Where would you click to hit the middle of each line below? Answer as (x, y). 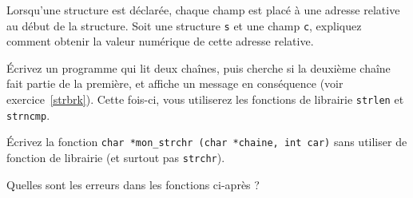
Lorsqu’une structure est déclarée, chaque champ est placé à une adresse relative (203, 10)
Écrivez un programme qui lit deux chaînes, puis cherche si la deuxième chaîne (199, 67)
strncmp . (28, 115)
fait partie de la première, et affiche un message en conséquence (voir (175, 83)
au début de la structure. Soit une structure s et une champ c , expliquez (184, 25)
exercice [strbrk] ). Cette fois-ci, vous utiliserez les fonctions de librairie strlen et (205, 99)
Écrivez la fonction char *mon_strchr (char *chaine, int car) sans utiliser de (207, 142)
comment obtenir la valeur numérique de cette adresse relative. (160, 41)
